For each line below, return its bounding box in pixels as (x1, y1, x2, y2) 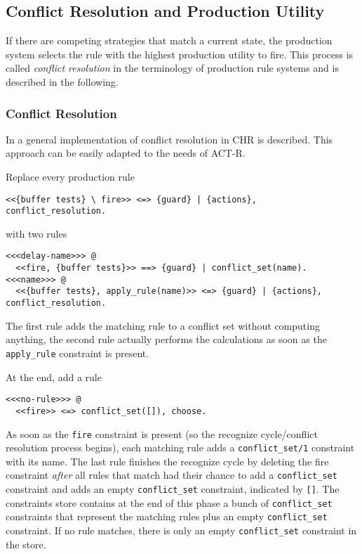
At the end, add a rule (6, 369, 102, 384)
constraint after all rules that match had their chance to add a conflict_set (6, 468, 337, 482)
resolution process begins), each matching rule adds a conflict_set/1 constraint (6, 440, 355, 455)
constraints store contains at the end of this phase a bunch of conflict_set (6, 495, 333, 510)
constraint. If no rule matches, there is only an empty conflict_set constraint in (6, 523, 357, 538)
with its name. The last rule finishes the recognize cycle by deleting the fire (6, 453, 329, 468)
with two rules (6, 226, 67, 240)
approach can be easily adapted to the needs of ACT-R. (6, 146, 246, 160)
